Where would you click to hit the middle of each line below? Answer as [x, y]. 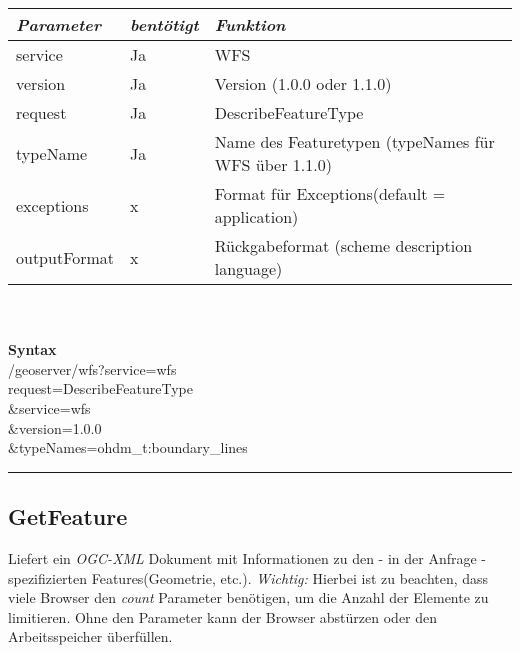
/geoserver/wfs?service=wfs [92, 368]
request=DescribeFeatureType [100, 388]
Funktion [250, 24]
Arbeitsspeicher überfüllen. [90, 636]
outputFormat [65, 257]
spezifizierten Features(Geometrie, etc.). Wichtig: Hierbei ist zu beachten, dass [248, 577]
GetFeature [68, 516]
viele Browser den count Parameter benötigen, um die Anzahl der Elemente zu [248, 597]
